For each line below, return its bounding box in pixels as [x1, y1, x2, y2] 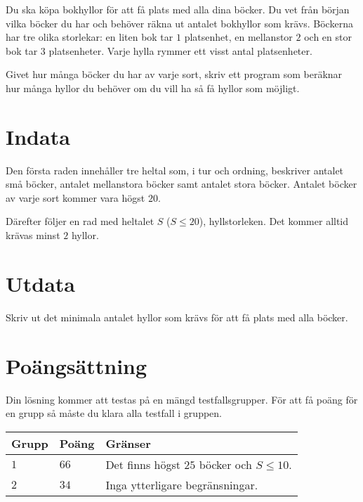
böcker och [199, 456, 252, 472]
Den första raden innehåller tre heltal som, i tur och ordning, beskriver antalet [6, 162, 344, 177]
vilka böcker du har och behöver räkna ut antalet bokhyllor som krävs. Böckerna [6, 15, 353, 30]
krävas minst [6, 228, 60, 243]
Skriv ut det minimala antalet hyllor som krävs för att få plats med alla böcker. [6, 309, 348, 324]
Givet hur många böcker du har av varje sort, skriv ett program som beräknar [6, 67, 343, 82]
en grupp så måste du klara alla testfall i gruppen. [6, 406, 222, 420]
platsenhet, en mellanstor [184, 30, 293, 44]
